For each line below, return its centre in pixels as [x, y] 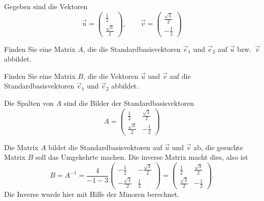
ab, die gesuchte [218, 147]
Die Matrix [21, 147]
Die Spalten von [29, 103]
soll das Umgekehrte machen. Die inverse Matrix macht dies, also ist [142, 157]
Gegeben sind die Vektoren [46, 6]
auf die [180, 76]
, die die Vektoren [111, 76]
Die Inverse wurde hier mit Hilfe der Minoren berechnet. [92, 194]
